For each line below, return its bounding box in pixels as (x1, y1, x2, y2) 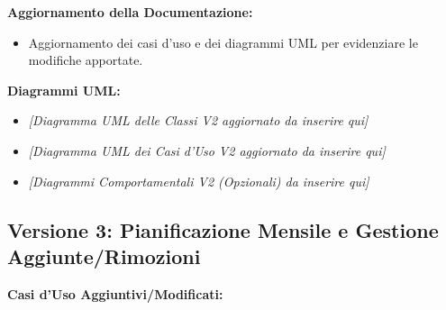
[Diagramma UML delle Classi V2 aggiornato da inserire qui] (28, 111, 369, 130)
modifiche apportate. (28, 50, 143, 69)
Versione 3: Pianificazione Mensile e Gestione (7, 215, 439, 243)
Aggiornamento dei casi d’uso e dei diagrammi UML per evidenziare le (28, 32, 418, 51)
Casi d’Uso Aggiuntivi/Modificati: (7, 284, 223, 303)
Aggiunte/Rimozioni (7, 242, 201, 269)
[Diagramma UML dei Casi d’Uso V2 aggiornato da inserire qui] (28, 141, 386, 160)
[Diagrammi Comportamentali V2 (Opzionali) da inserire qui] (28, 171, 369, 190)
